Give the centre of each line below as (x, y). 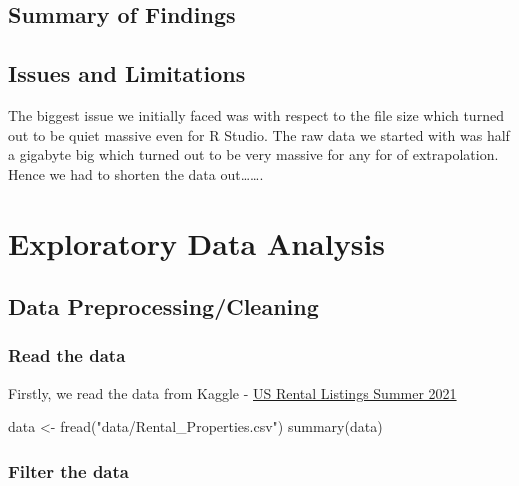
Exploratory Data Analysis (197, 242)
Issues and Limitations (127, 73)
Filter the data (68, 470)
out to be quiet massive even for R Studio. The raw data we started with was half (259, 134)
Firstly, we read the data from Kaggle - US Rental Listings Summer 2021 (232, 392)
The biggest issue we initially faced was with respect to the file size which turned (256, 114)
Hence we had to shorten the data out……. (136, 173)
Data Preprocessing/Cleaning (163, 306)
